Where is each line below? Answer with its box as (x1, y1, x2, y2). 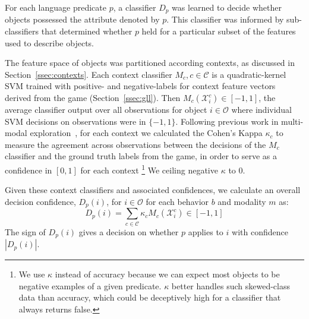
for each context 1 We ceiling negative (80, 162, 218, 176)
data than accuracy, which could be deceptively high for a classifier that (18, 291, 281, 304)
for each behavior (146, 195, 209, 207)
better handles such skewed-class (171, 279, 290, 292)
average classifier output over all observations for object (5, 103, 207, 116)
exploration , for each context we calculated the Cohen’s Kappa (30, 127, 263, 139)
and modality (217, 195, 266, 207)
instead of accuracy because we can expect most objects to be (55, 268, 280, 280)
